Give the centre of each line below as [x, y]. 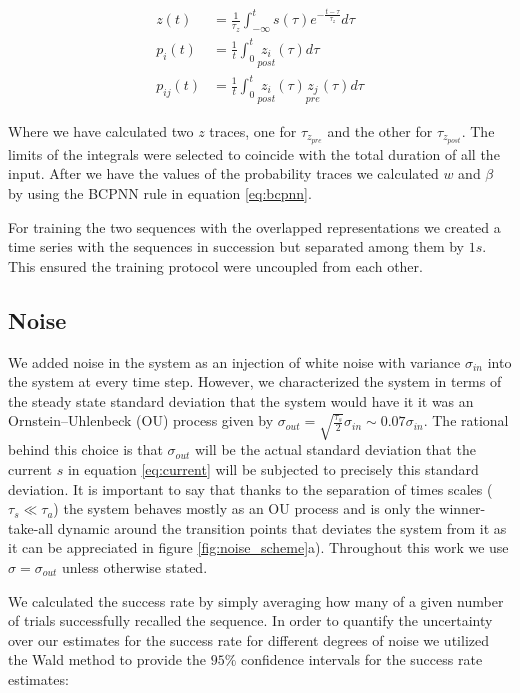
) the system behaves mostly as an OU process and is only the [244, 508]
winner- [462, 508]
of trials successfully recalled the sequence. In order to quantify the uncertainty [250, 620]
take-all [31, 527]
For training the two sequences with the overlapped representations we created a [254, 226]
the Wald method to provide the [107, 659]
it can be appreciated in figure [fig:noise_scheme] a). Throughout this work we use [258, 547]
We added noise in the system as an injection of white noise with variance [234, 361]
